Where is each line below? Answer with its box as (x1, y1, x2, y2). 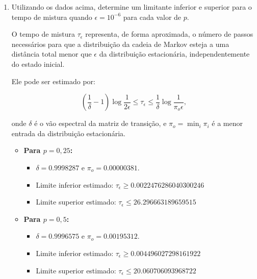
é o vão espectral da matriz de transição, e (34, 118, 167, 129)
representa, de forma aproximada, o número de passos (85, 29, 253, 39)
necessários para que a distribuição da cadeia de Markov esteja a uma (11, 38, 229, 49)
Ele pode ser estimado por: (11, 75, 95, 86)
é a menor (212, 118, 243, 129)
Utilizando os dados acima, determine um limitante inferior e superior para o (11, 2, 252, 12)
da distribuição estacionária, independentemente (99, 48, 250, 59)
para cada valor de (123, 11, 182, 22)
